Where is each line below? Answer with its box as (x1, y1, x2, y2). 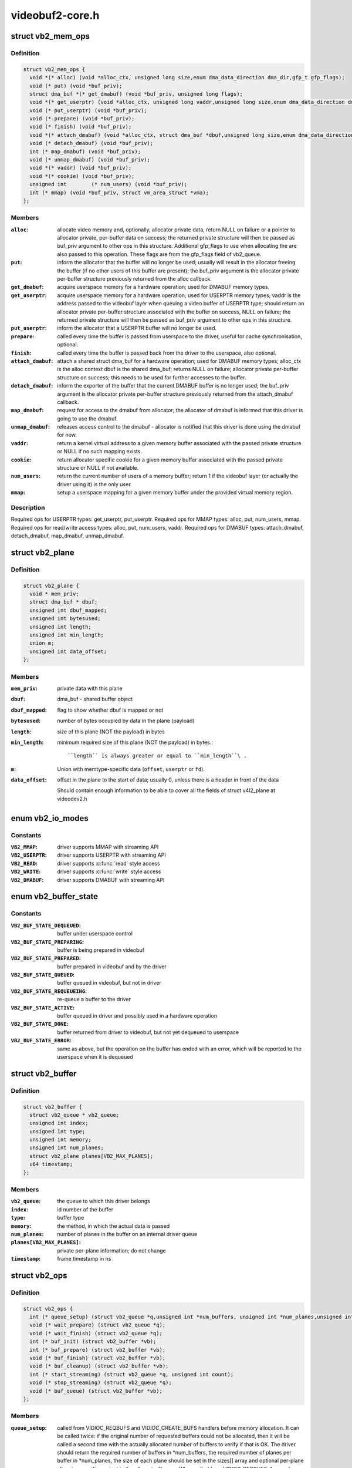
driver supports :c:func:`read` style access (57, 860, 160, 867)
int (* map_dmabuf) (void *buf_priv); (29, 148, 141, 155)
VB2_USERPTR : (11, 851, 47, 858)
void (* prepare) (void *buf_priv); (29, 115, 135, 122)
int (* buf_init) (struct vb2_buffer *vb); (29, 1338, 157, 1345)
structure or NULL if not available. (57, 464, 139, 472)
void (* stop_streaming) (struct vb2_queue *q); (29, 1379, 172, 1386)
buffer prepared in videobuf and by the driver (57, 963, 167, 970)
